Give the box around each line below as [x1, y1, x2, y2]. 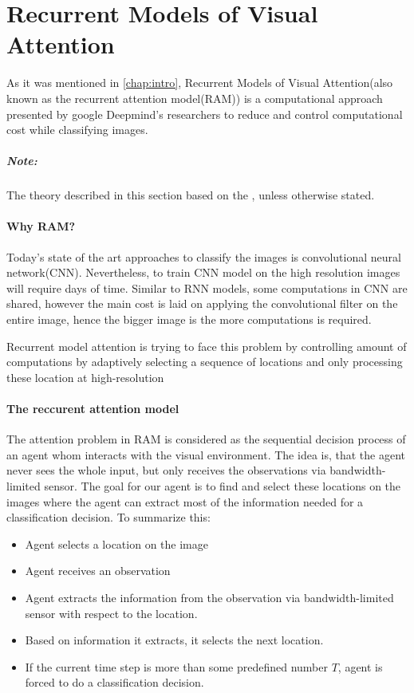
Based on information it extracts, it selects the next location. [25, 632, 324, 648]
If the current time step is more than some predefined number [25, 658, 328, 675]
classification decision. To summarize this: [6, 509, 211, 526]
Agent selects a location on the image [25, 535, 208, 552]
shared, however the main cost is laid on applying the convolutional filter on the [6, 295, 398, 312]
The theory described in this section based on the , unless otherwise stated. [6, 187, 375, 203]
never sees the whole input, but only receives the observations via [6, 462, 326, 478]
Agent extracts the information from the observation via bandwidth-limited [25, 589, 394, 605]
